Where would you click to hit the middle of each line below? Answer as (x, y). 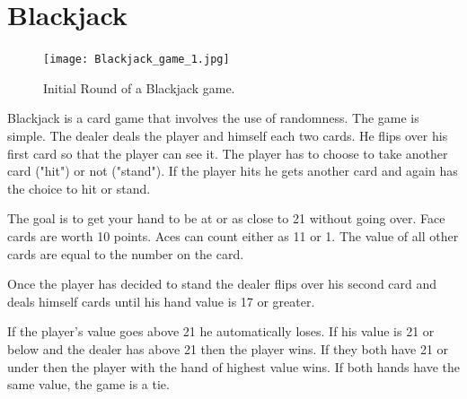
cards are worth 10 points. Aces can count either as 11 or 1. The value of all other (233, 235)
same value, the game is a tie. (88, 384)
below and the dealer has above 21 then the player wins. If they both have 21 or (228, 348)
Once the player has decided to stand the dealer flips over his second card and (222, 284)
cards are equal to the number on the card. (126, 253)
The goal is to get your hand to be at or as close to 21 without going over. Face (226, 218)
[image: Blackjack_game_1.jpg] (137, 60)
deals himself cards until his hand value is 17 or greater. (161, 301)
